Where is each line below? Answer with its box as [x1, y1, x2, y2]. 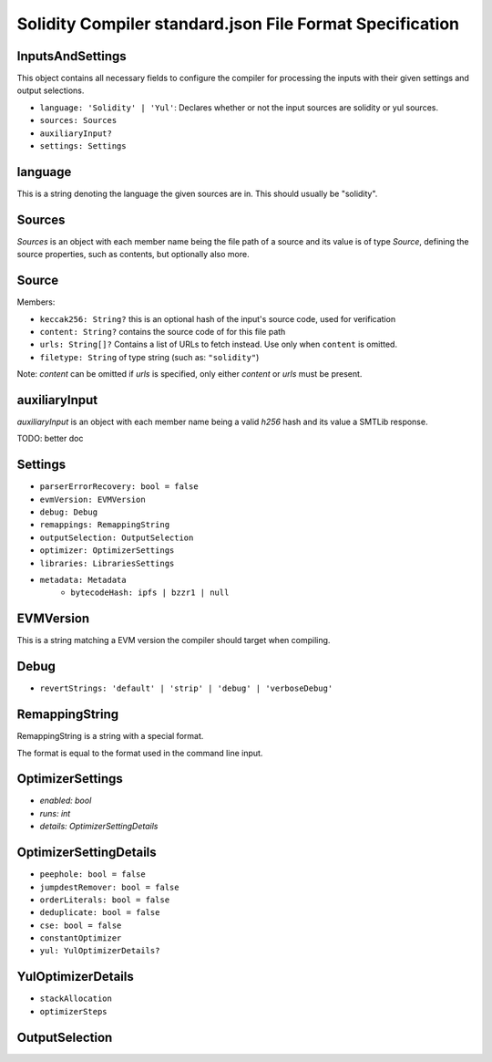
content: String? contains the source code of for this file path [39, 326, 286, 337]
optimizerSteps [39, 1006, 108, 1016]
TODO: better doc [16, 433, 84, 444]
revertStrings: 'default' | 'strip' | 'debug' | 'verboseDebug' [39, 683, 333, 693]
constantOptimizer [39, 933, 122, 943]
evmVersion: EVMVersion [39, 494, 146, 505]
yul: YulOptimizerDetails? [39, 945, 160, 956]
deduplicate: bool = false [39, 908, 160, 918]
